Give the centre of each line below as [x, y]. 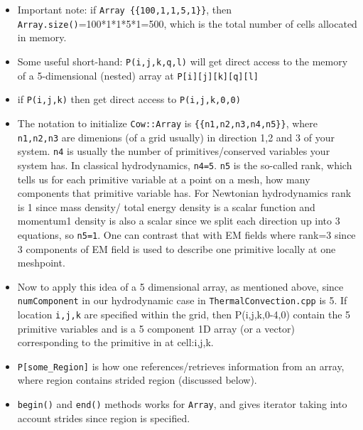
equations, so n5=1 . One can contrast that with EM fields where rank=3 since [186, 234]
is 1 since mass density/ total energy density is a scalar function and [166, 206]
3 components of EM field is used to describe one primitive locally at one [177, 248]
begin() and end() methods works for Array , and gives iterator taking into [182, 404]
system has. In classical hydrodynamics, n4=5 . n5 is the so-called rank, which [185, 165]
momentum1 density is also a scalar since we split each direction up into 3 [179, 221]
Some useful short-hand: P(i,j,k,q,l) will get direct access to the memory [183, 61]
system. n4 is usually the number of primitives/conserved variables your [174, 151]
